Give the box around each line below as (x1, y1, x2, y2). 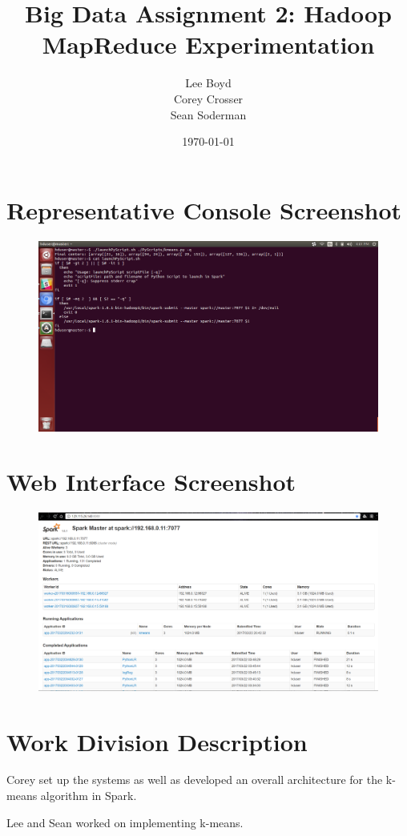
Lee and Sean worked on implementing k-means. (6, 814, 244, 830)
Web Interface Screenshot (6, 465, 296, 498)
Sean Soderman (170, 106, 247, 123)
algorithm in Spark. (40, 787, 137, 804)
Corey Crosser (173, 90, 244, 107)
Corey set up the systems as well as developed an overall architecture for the (6, 771, 383, 788)
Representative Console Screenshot (6, 193, 402, 226)
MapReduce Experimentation (42, 28, 375, 61)
